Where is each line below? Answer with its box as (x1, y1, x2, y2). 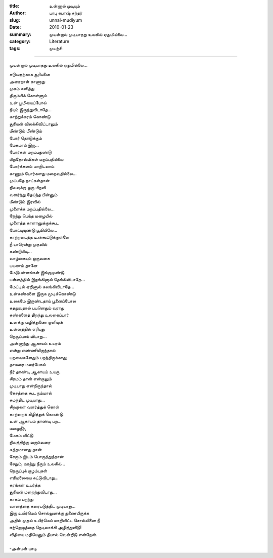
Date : (9, 24, 21, 30)
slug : (9, 17, 20, 23)
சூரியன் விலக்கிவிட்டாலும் (9, 120, 58, 126)
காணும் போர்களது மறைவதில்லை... (9, 170, 77, 177)
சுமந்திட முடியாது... (9, 397, 45, 403)
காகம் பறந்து (9, 496, 34, 502)
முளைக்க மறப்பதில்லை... (9, 205, 55, 212)
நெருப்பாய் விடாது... (9, 333, 47, 339)
